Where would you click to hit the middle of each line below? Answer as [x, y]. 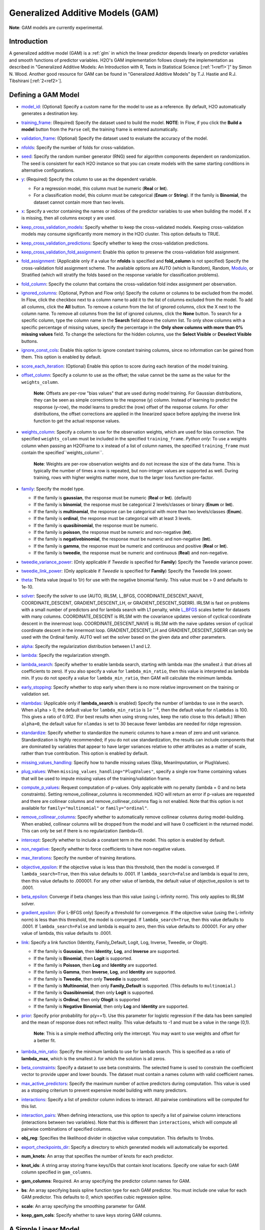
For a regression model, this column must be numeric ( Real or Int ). [101, 188]
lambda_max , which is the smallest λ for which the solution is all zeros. [94, 1058]
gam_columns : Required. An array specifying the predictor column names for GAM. [106, 1181]
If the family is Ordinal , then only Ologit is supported [87, 999]
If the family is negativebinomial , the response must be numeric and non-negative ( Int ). [123, 539]
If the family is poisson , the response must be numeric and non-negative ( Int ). [113, 532]
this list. [29, 1106]
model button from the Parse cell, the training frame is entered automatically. [100, 129]
